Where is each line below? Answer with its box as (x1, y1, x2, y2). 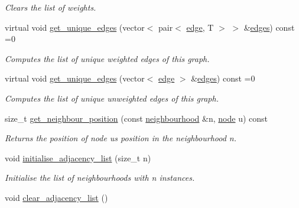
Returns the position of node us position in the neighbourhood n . (5, 132, 237, 144)
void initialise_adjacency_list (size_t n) (5, 151, 151, 164)
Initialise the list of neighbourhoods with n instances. (5, 171, 195, 184)
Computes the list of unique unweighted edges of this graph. (5, 92, 219, 104)
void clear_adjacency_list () (5, 191, 108, 203)
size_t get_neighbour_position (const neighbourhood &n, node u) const (5, 112, 268, 124)
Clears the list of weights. (5, 1, 96, 13)
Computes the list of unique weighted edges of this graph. (5, 52, 210, 64)
